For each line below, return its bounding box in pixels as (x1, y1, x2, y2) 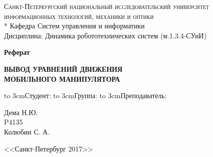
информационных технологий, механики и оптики (4, 10, 154, 21)
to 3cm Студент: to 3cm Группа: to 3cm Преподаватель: (4, 90, 167, 101)
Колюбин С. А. (4, 126, 50, 137)
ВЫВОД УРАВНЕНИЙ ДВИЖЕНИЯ (4, 63, 123, 74)
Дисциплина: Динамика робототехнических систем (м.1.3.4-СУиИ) (4, 30, 207, 40)
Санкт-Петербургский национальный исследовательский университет (4, 1, 209, 11)
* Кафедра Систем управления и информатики (4, 20, 145, 31)
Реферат (4, 47, 30, 57)
